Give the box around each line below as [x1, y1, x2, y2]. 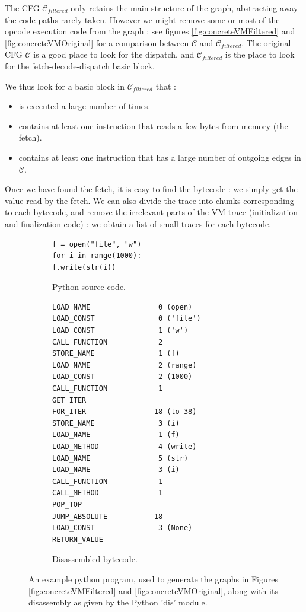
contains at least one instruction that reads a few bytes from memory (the [18, 119, 288, 132]
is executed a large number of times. [18, 100, 151, 112]
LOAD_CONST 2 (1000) [52, 372, 193, 381]
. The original [241, 36, 291, 49]
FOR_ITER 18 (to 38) [52, 407, 197, 416]
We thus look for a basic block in [5, 79, 125, 92]
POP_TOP [52, 500, 82, 509]
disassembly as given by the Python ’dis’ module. [28, 596, 208, 608]
